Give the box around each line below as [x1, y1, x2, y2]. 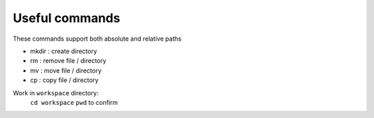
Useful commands [12, 10, 121, 26]
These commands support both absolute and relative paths [12, 35, 181, 43]
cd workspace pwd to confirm [30, 98, 118, 106]
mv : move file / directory [30, 66, 102, 75]
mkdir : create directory [30, 47, 97, 55]
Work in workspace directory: [12, 88, 99, 97]
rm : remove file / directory [30, 57, 107, 65]
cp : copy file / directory [30, 76, 99, 84]
